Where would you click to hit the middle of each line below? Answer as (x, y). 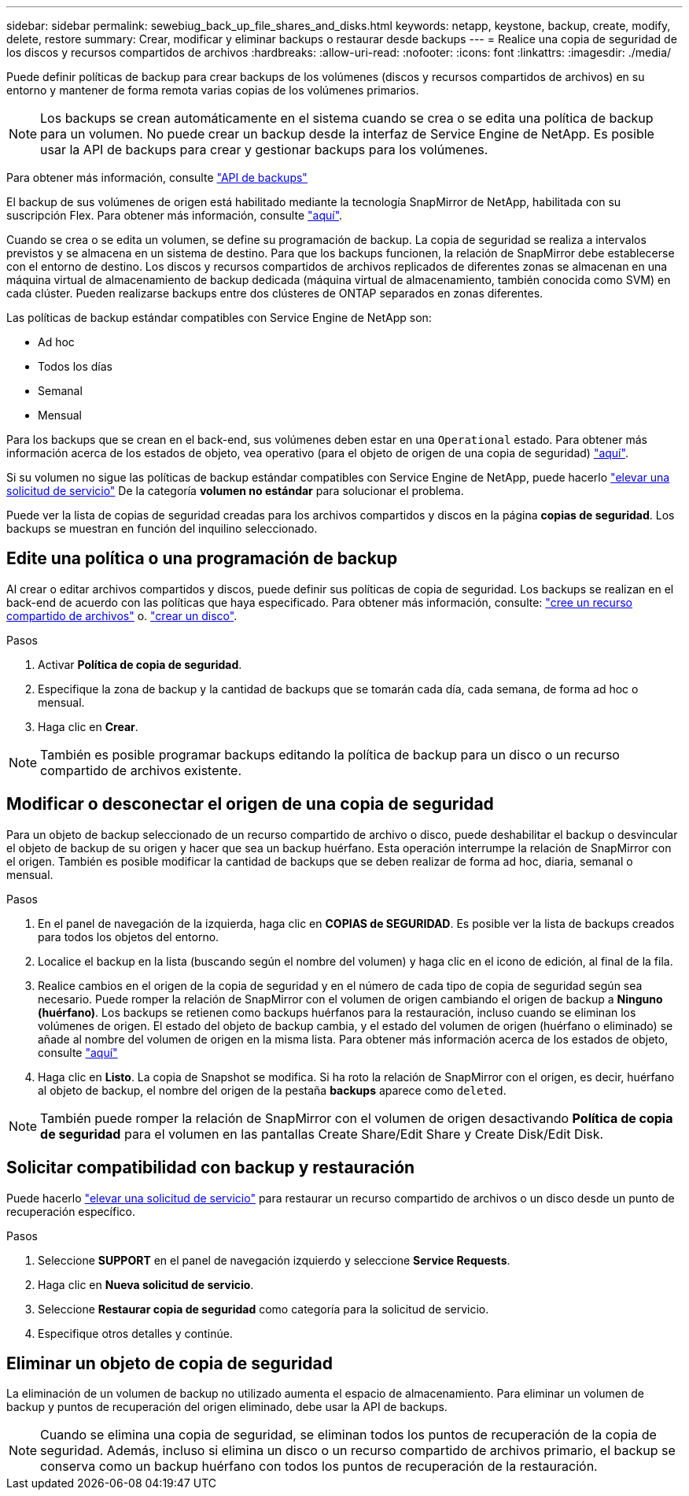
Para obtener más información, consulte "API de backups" (157, 177)
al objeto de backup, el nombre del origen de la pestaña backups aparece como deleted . (272, 1090)
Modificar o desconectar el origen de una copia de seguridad (250, 804)
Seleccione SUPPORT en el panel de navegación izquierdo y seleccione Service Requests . (274, 1260)
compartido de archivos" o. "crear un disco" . (122, 615)
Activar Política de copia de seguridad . (140, 664)
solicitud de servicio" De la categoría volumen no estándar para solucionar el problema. (235, 491)
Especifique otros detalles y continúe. (135, 1333)
